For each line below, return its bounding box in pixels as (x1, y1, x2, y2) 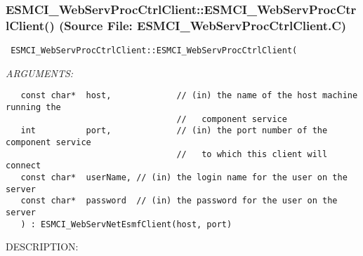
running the (6, 102, 61, 113)
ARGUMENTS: (6, 65, 74, 80)
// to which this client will (176, 149, 328, 159)
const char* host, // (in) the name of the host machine (20, 90, 358, 101)
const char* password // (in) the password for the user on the (20, 196, 338, 206)
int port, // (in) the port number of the (20, 126, 328, 136)
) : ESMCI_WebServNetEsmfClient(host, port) (20, 219, 232, 229)
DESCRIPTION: (6, 239, 79, 254)
